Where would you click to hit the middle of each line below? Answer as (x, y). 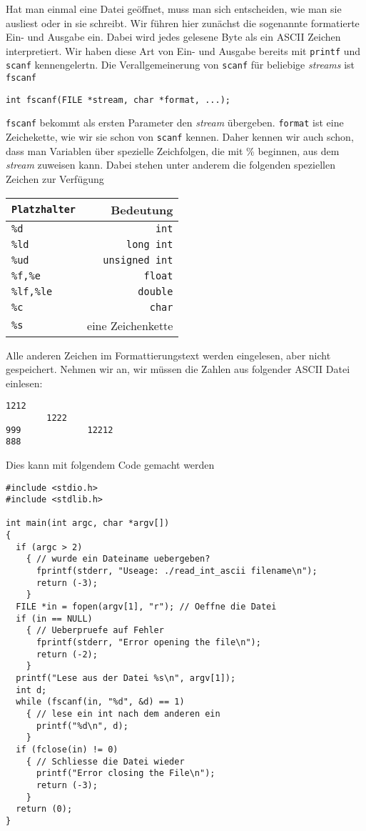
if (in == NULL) (54, 618)
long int (149, 244)
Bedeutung (142, 209)
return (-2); (67, 654)
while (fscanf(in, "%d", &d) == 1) (100, 702)
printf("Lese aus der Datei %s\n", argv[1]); (126, 678)
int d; (31, 690)
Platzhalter (44, 209)
